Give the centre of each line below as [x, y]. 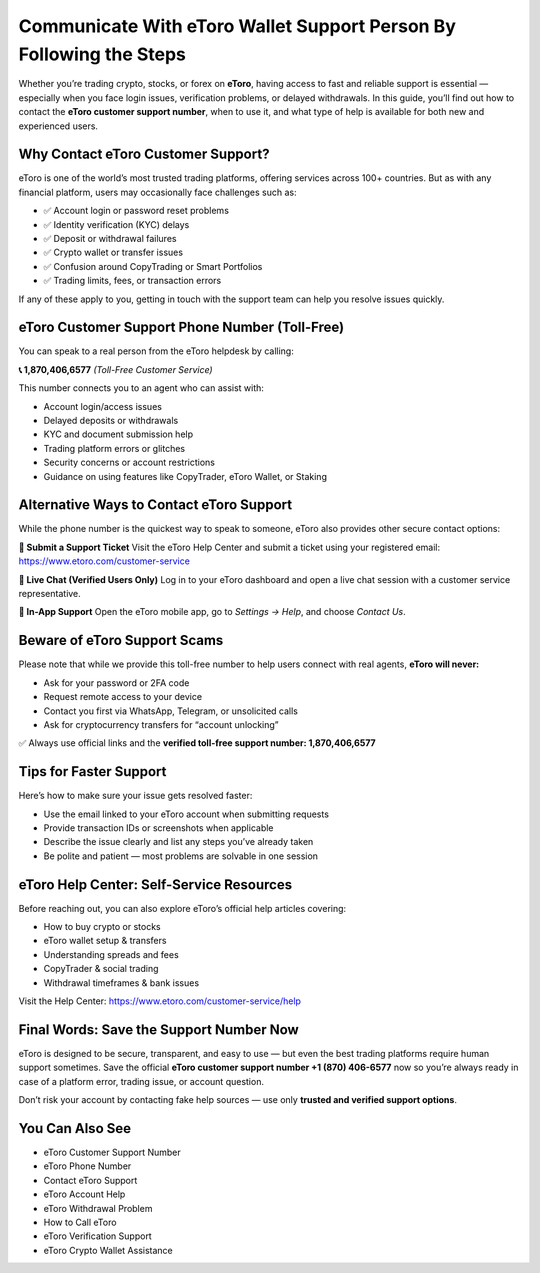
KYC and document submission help [118, 434]
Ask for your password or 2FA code [116, 682]
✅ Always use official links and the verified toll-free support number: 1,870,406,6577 [197, 743]
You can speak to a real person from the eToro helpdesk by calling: [156, 351]
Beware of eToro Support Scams [121, 640]
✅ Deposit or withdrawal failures [110, 238]
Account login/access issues [102, 406]
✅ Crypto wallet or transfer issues [113, 252]
